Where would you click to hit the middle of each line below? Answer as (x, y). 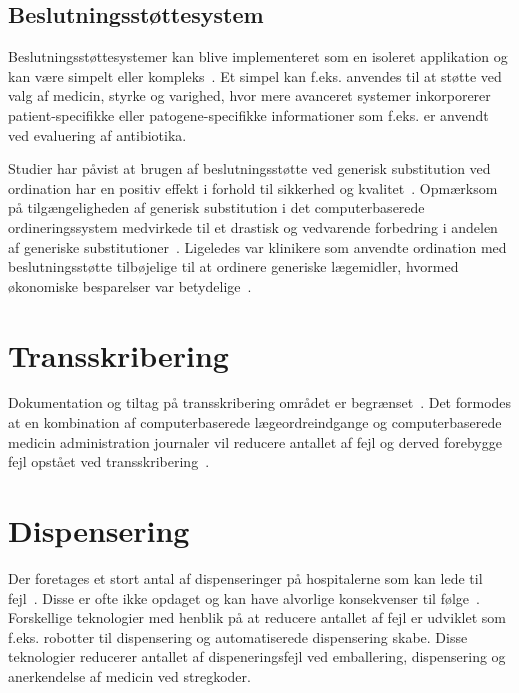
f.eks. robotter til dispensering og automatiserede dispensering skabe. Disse (238, 636)
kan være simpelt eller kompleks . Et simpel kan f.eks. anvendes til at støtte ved (255, 75)
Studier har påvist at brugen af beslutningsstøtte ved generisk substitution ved (249, 168)
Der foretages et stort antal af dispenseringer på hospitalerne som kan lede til (245, 577)
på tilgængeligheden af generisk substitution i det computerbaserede (216, 207)
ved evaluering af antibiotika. (97, 134)
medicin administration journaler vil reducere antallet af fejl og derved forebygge (255, 441)
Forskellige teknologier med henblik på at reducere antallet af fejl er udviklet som (257, 617)
